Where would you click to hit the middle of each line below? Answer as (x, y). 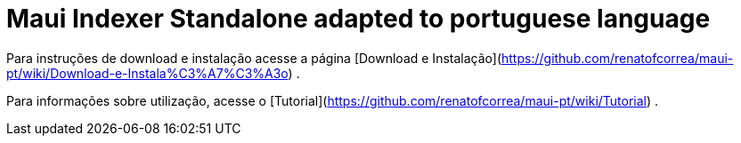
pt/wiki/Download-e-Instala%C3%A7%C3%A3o (147, 73)
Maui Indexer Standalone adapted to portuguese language (358, 19)
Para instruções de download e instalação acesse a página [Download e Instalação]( (254, 58)
